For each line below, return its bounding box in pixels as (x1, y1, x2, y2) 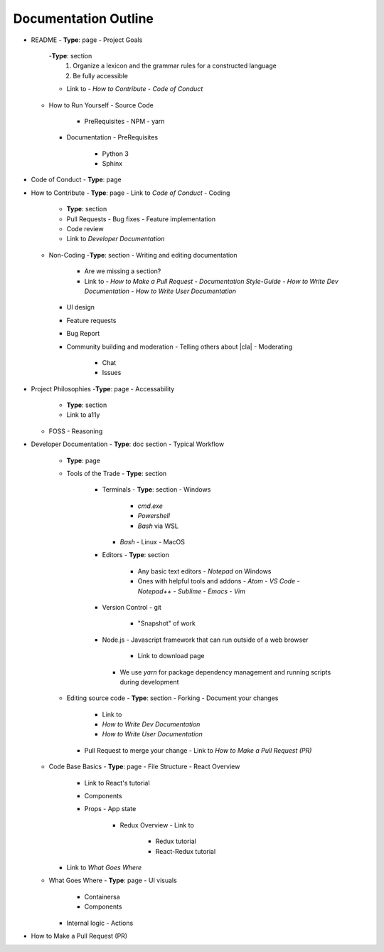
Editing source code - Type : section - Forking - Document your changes (66, 694, 279, 702)
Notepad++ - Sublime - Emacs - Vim (137, 587, 245, 596)
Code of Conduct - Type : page (31, 175, 122, 184)
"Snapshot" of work (137, 619, 196, 628)
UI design (66, 303, 95, 312)
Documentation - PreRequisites (66, 133, 159, 142)
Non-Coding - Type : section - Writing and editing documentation (48, 250, 238, 259)
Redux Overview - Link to (119, 820, 195, 829)
